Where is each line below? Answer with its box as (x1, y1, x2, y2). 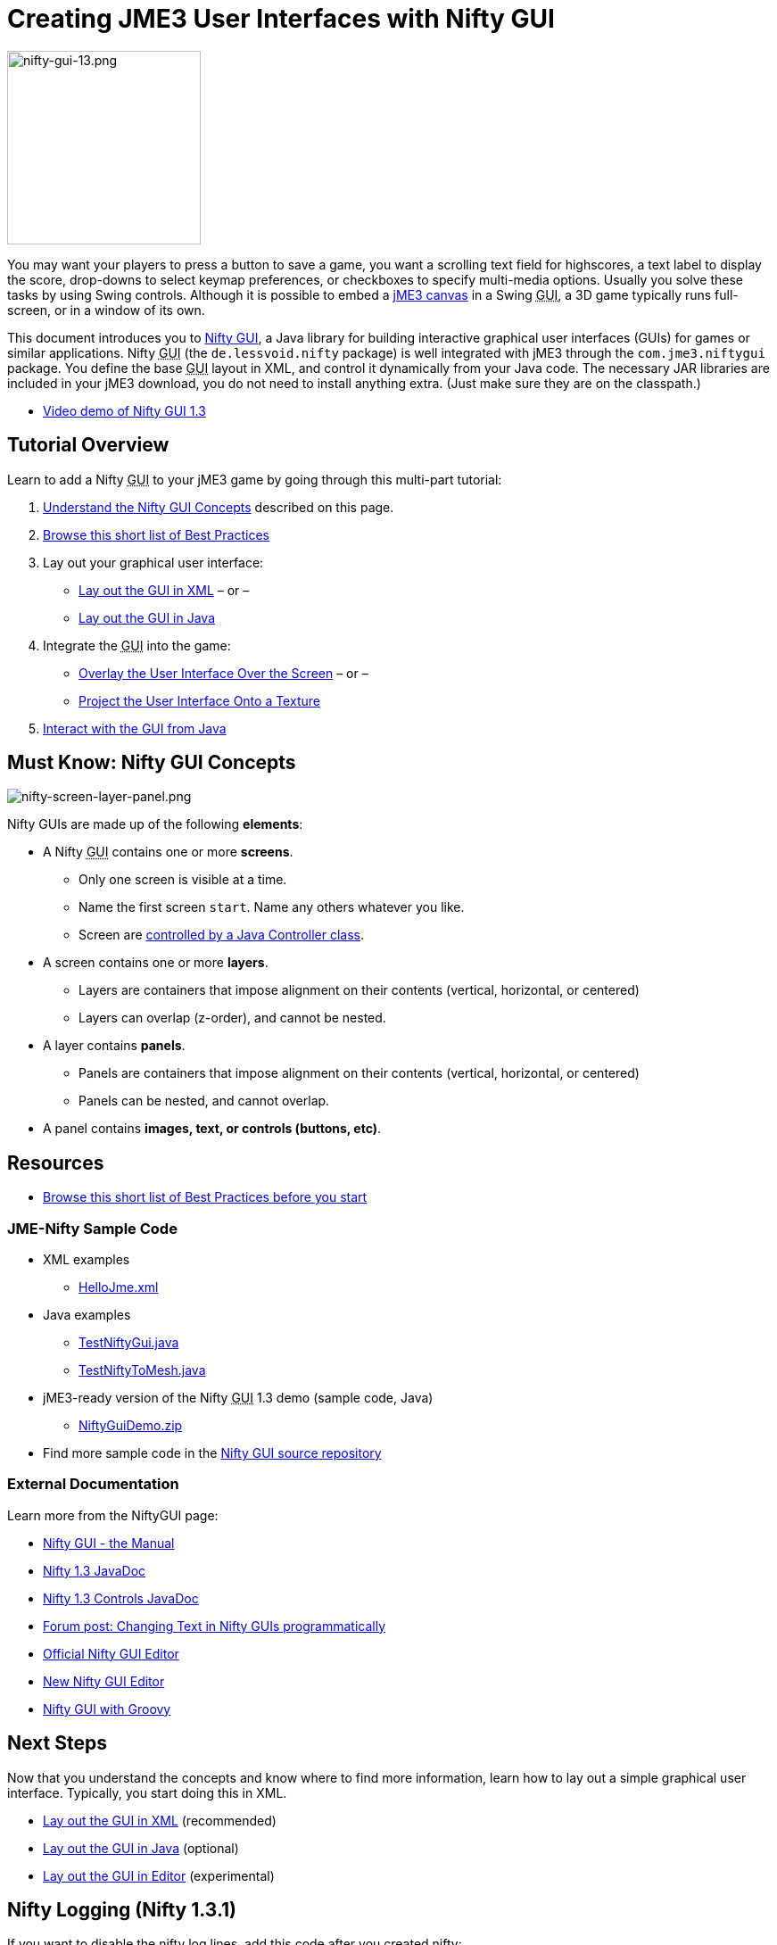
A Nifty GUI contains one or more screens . (43, 844, 293, 860)
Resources (7, 1151, 104, 1174)
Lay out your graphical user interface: (43, 554, 264, 570)
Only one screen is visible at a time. (79, 872, 287, 888)
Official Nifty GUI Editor (43, 1645, 179, 1661)
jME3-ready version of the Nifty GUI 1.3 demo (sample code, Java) (43, 1390, 434, 1406)
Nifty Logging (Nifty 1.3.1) (7, 1899, 236, 1922)
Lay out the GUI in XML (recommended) (43, 1812, 277, 1828)
